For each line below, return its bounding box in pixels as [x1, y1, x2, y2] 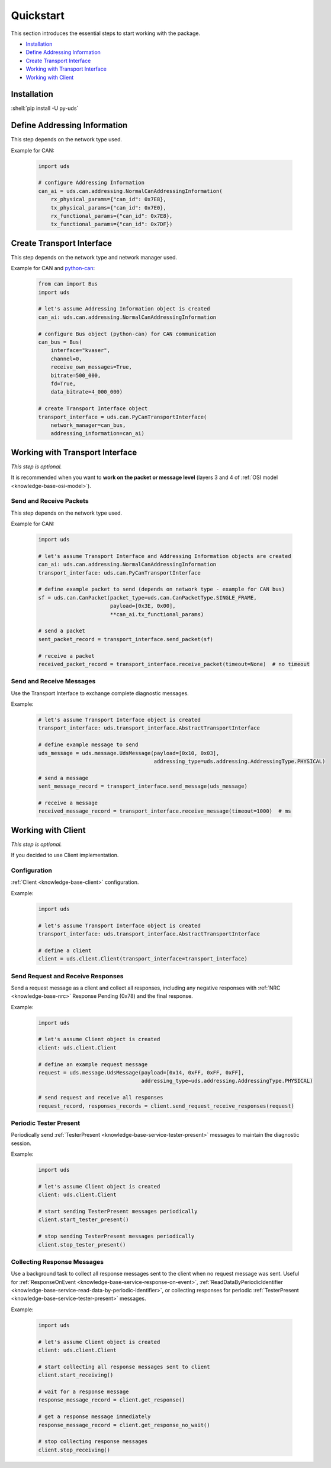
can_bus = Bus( [38, 339, 82, 345]
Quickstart [11, 9, 65, 22]
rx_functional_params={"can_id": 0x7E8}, [50, 213, 173, 220]
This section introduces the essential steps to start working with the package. [11, 30, 201, 37]
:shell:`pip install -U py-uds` [11, 104, 79, 112]
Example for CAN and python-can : [11, 265, 95, 272]
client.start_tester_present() [38, 1216, 130, 1223]
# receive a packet [38, 652, 95, 659]
